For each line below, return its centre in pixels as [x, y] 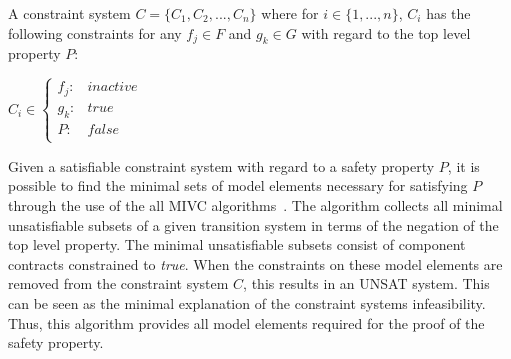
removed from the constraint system [118, 283]
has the [448, 13]
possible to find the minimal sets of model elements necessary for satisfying [238, 185]
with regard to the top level [386, 32]
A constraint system [69, 13]
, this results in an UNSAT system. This [366, 283]
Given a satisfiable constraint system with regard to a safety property [221, 165]
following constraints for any [95, 32]
